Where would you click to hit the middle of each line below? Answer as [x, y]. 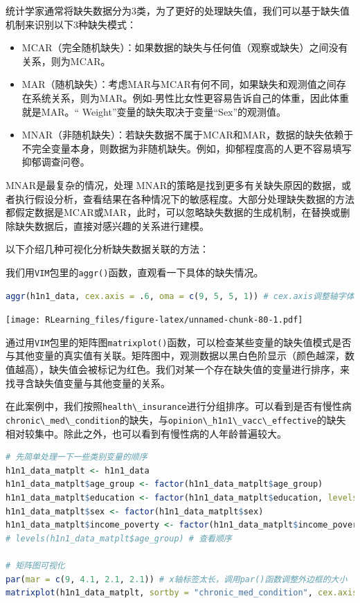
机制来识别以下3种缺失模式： [71, 24]
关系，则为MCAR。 [66, 61]
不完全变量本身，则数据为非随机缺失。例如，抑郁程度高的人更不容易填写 [187, 148]
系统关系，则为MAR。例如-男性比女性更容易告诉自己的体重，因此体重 [190, 97]
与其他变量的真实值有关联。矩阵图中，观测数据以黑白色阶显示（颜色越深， [175, 355]
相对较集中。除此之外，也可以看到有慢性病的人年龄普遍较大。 [146, 433]
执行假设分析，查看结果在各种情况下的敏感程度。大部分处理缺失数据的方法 [184, 198]
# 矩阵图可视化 [35, 565]
